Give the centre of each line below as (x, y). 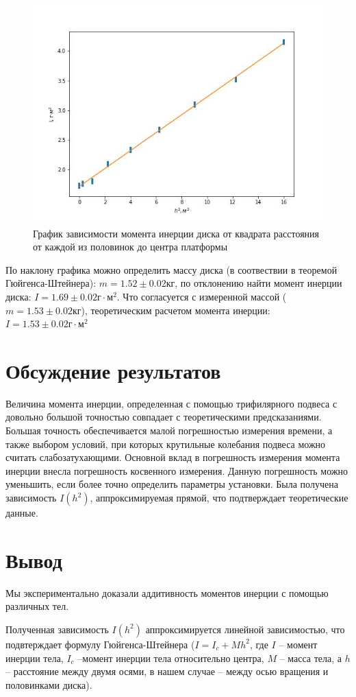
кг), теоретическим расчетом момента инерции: (171, 310)
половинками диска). (49, 684)
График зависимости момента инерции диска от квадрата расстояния (176, 233)
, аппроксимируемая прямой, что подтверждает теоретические (219, 498)
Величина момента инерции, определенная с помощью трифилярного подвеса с (171, 403)
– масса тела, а (311, 658)
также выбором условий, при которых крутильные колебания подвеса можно (166, 444)
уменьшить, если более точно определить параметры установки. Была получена (172, 484)
